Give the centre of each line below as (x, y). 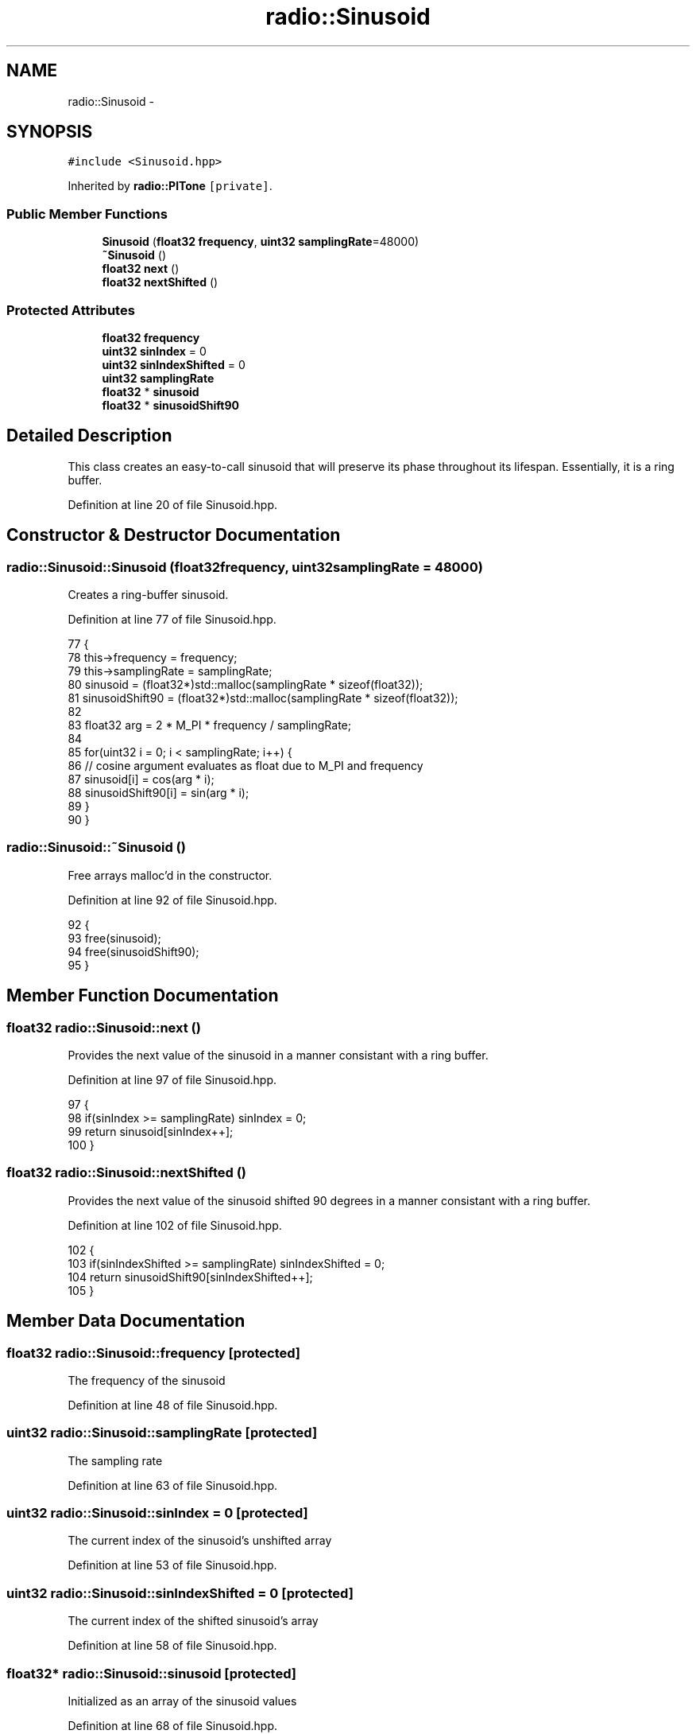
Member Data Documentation (126, 1321)
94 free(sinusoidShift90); (133, 951)
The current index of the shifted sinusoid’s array (193, 1621)
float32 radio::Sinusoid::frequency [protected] (154, 1353)
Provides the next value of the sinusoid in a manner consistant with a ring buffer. (278, 1055)
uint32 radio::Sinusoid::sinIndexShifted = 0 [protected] (180, 1593)
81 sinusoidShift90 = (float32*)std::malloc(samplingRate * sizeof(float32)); (263, 698)
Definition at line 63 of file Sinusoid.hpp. (172, 1485)
